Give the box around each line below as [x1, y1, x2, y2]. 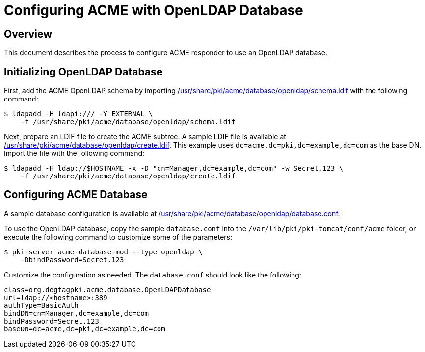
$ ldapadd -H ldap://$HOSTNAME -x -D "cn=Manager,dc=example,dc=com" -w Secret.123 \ [4, 164, 344, 173]
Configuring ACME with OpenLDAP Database [4, 2, 303, 19]
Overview [4, 27, 53, 40]
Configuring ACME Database [4, 188, 148, 201]
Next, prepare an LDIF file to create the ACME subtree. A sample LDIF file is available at [4, 132, 286, 141]
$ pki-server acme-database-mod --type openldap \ [4, 248, 203, 256]
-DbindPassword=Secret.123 [20, 255, 124, 264]
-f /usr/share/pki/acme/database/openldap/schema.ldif [20, 118, 236, 126]
